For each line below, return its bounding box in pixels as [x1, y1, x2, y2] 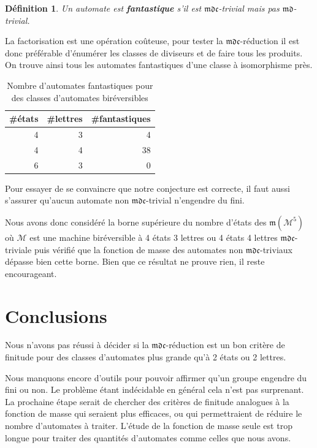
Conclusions [5, 303, 107, 328]
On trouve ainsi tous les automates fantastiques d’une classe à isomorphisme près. [5, 58, 313, 71]
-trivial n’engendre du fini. [146, 194, 245, 207]
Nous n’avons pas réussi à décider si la [5, 338, 149, 351]
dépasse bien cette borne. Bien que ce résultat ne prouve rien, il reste [5, 255, 265, 268]
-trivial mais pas [218, 2, 280, 14]
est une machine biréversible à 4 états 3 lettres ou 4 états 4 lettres [29, 230, 278, 243]
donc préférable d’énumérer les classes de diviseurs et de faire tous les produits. [5, 46, 303, 59]
